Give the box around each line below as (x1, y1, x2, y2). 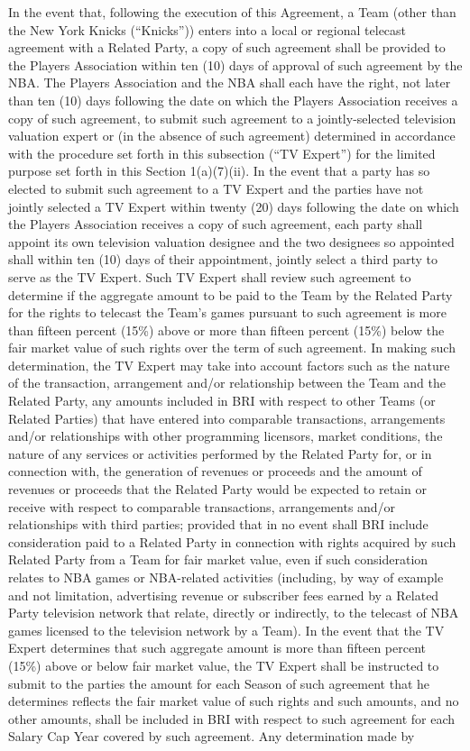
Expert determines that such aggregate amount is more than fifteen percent (8, 638, 426, 657)
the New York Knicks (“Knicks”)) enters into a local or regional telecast (8, 20, 407, 39)
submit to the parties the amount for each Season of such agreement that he (8, 673, 430, 692)
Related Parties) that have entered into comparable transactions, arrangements (8, 408, 446, 427)
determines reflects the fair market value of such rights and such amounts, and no (8, 691, 459, 710)
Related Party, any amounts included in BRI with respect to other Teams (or (8, 391, 436, 410)
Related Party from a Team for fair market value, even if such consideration (8, 550, 429, 569)
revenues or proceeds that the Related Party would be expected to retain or (8, 480, 427, 499)
